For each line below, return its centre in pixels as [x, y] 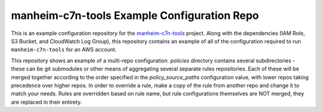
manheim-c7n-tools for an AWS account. [64, 50]
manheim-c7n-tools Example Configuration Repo [135, 15]
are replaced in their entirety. [47, 102]
